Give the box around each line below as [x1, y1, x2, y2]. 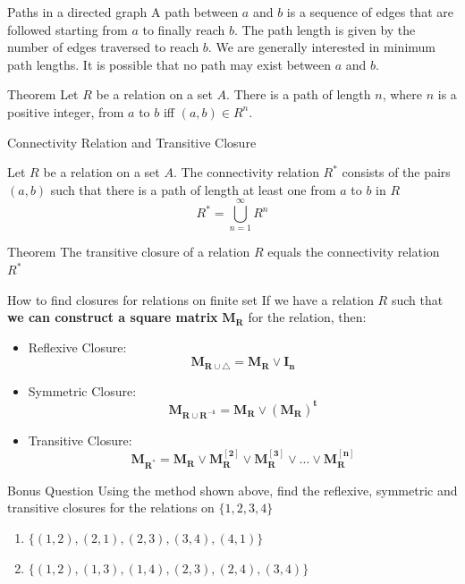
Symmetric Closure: [28, 381, 137, 400]
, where [382, 85, 423, 104]
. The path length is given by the [233, 20, 416, 38]
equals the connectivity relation [267, 242, 440, 261]
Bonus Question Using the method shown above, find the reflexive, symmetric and [7, 480, 458, 499]
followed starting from [7, 20, 128, 38]
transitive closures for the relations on [7, 498, 215, 517]
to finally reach [142, 20, 225, 38]
